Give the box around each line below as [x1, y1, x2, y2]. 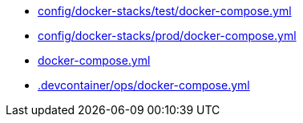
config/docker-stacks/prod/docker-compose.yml [38, 29, 297, 42]
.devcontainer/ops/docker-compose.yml [38, 78, 250, 92]
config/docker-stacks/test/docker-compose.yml [38, 4, 292, 18]
